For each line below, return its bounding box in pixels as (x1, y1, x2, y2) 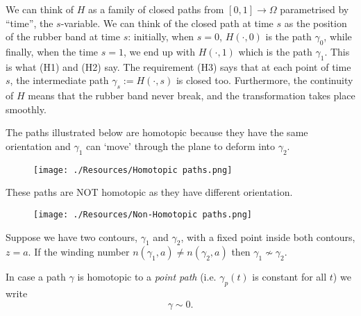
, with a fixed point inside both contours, (180, 229, 355, 244)
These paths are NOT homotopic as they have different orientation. (6, 185, 293, 199)
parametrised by (280, 2, 349, 16)
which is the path (238, 44, 312, 58)
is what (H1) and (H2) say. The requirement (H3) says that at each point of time (6, 59, 351, 74)
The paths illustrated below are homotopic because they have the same (6, 125, 308, 140)
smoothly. (6, 101, 47, 116)
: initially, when (128, 29, 194, 44)
